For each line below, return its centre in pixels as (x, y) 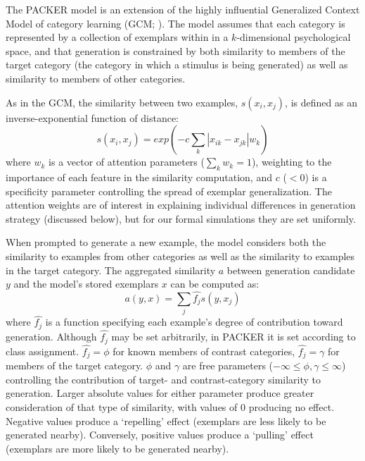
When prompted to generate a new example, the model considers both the (166, 242)
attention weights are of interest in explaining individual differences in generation (181, 205)
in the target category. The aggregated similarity (111, 270)
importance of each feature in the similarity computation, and (139, 177)
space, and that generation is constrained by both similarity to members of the (175, 50)
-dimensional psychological (294, 37)
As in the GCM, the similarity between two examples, (122, 102)
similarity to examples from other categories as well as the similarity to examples (180, 256)
